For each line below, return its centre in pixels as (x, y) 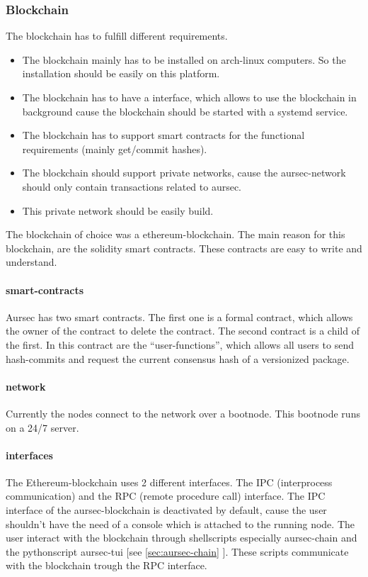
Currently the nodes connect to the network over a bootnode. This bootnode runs (183, 413)
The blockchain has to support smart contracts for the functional (163, 135)
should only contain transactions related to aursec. (132, 186)
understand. (31, 262)
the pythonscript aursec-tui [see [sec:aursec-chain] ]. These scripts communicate (177, 551)
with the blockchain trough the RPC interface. (107, 565)
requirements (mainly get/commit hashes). (115, 149)
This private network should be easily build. (118, 210)
